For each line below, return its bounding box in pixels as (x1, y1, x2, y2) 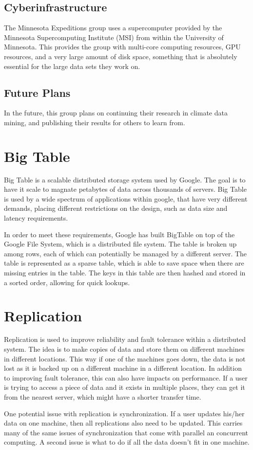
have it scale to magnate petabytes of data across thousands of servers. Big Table (4, 184, 247, 194)
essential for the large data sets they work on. (4, 61, 140, 71)
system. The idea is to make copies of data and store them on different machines (4, 343, 245, 354)
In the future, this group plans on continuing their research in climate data (4, 108, 228, 118)
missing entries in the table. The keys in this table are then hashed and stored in (4, 268, 246, 278)
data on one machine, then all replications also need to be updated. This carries (4, 418, 243, 428)
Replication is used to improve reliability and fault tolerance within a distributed (4, 334, 246, 344)
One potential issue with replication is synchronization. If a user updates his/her (4, 408, 245, 418)
